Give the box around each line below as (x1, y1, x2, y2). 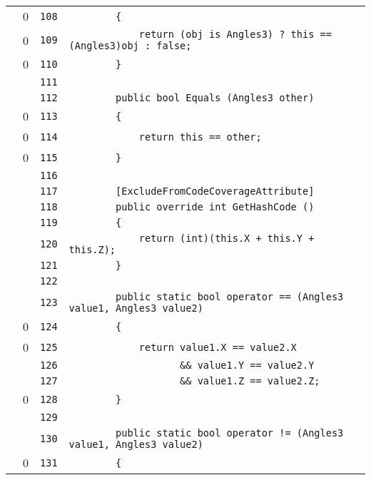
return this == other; (138, 131, 262, 143)
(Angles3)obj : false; (68, 40, 192, 51)
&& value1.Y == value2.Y (180, 359, 315, 371)
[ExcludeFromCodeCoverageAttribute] (116, 185, 315, 197)
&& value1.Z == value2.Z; (180, 375, 320, 387)
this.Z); (68, 244, 116, 255)
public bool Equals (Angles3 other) (116, 92, 315, 103)
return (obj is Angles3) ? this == (138, 29, 332, 40)
